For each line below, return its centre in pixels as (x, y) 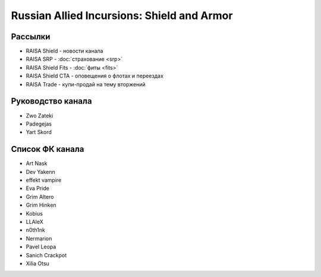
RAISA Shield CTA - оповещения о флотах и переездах (95, 76)
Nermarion (39, 238)
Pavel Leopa (41, 247)
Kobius (34, 213)
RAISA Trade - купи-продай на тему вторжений (86, 84)
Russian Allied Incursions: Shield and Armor (122, 15)
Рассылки (31, 37)
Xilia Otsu (38, 263)
